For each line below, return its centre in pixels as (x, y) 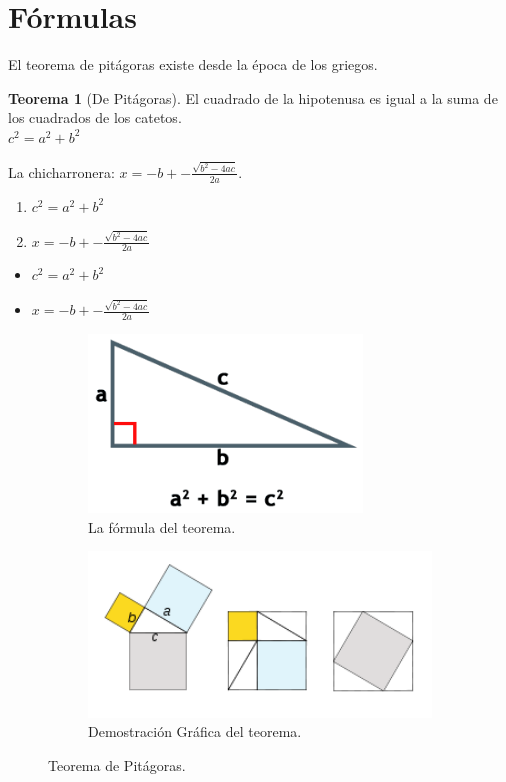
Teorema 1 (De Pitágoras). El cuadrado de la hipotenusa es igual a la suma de (253, 97)
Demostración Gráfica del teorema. (195, 731)
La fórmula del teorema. (162, 526)
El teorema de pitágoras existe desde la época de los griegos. (193, 64)
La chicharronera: (61, 171)
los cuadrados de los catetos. (95, 117)
